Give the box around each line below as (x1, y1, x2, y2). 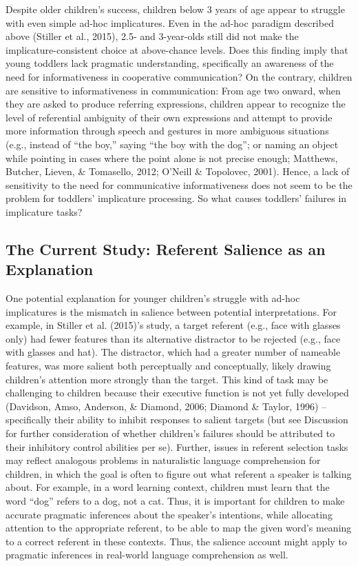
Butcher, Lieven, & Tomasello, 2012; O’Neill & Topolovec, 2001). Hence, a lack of (6, 164, 350, 179)
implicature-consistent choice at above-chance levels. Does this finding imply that (6, 42, 348, 57)
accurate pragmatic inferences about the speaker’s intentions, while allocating (6, 507, 333, 521)
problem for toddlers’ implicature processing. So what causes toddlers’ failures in (6, 191, 347, 205)
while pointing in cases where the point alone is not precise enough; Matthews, (6, 150, 338, 165)
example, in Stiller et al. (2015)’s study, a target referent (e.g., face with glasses (6, 318, 341, 332)
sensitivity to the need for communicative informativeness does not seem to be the (6, 177, 352, 192)
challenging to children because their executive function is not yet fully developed (6, 385, 349, 400)
